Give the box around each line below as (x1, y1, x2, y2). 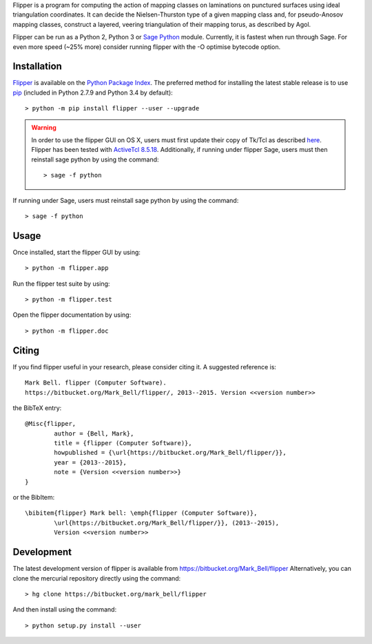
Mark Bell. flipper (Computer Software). (25, 379, 167, 387)
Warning (31, 123, 56, 131)
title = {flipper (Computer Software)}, (54, 439, 192, 447)
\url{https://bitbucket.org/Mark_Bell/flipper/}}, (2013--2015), (54, 518, 280, 527)
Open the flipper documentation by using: (12, 311, 132, 319)
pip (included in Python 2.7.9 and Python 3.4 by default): (12, 88, 174, 97)
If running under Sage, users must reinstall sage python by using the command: (12, 196, 239, 204)
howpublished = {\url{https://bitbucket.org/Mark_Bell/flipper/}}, (54, 449, 287, 457)
